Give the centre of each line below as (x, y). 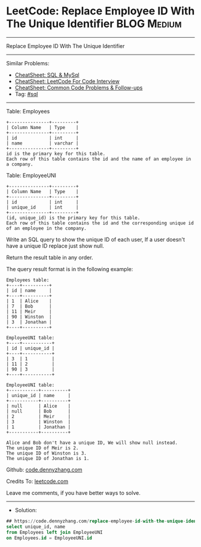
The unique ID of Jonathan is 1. (48, 458)
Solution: (26, 510)
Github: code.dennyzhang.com (44, 470)
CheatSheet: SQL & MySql (47, 75)
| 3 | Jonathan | (29, 322)
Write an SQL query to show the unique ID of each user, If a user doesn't (96, 239)
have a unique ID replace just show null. (55, 246)
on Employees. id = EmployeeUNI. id (49, 538)
